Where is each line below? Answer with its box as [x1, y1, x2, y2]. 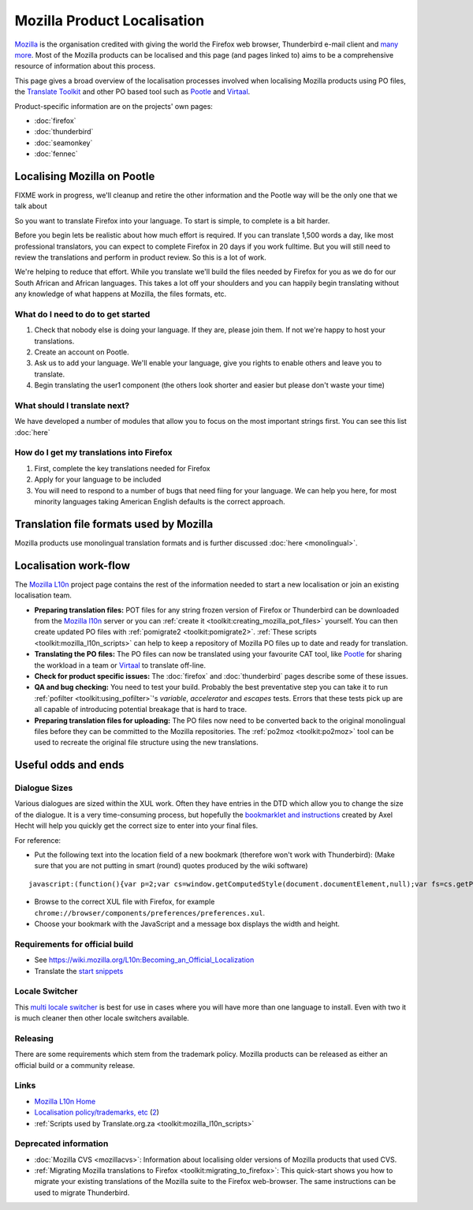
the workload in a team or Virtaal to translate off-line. [34, 660, 207, 670]
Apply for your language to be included [34, 474, 162, 485]
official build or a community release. [14, 1060, 136, 1070]
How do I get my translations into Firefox [14, 447, 173, 458]
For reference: [14, 835, 61, 845]
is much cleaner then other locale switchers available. [14, 1013, 189, 1023]
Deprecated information [14, 1138, 109, 1149]
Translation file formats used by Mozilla [14, 517, 214, 530]
